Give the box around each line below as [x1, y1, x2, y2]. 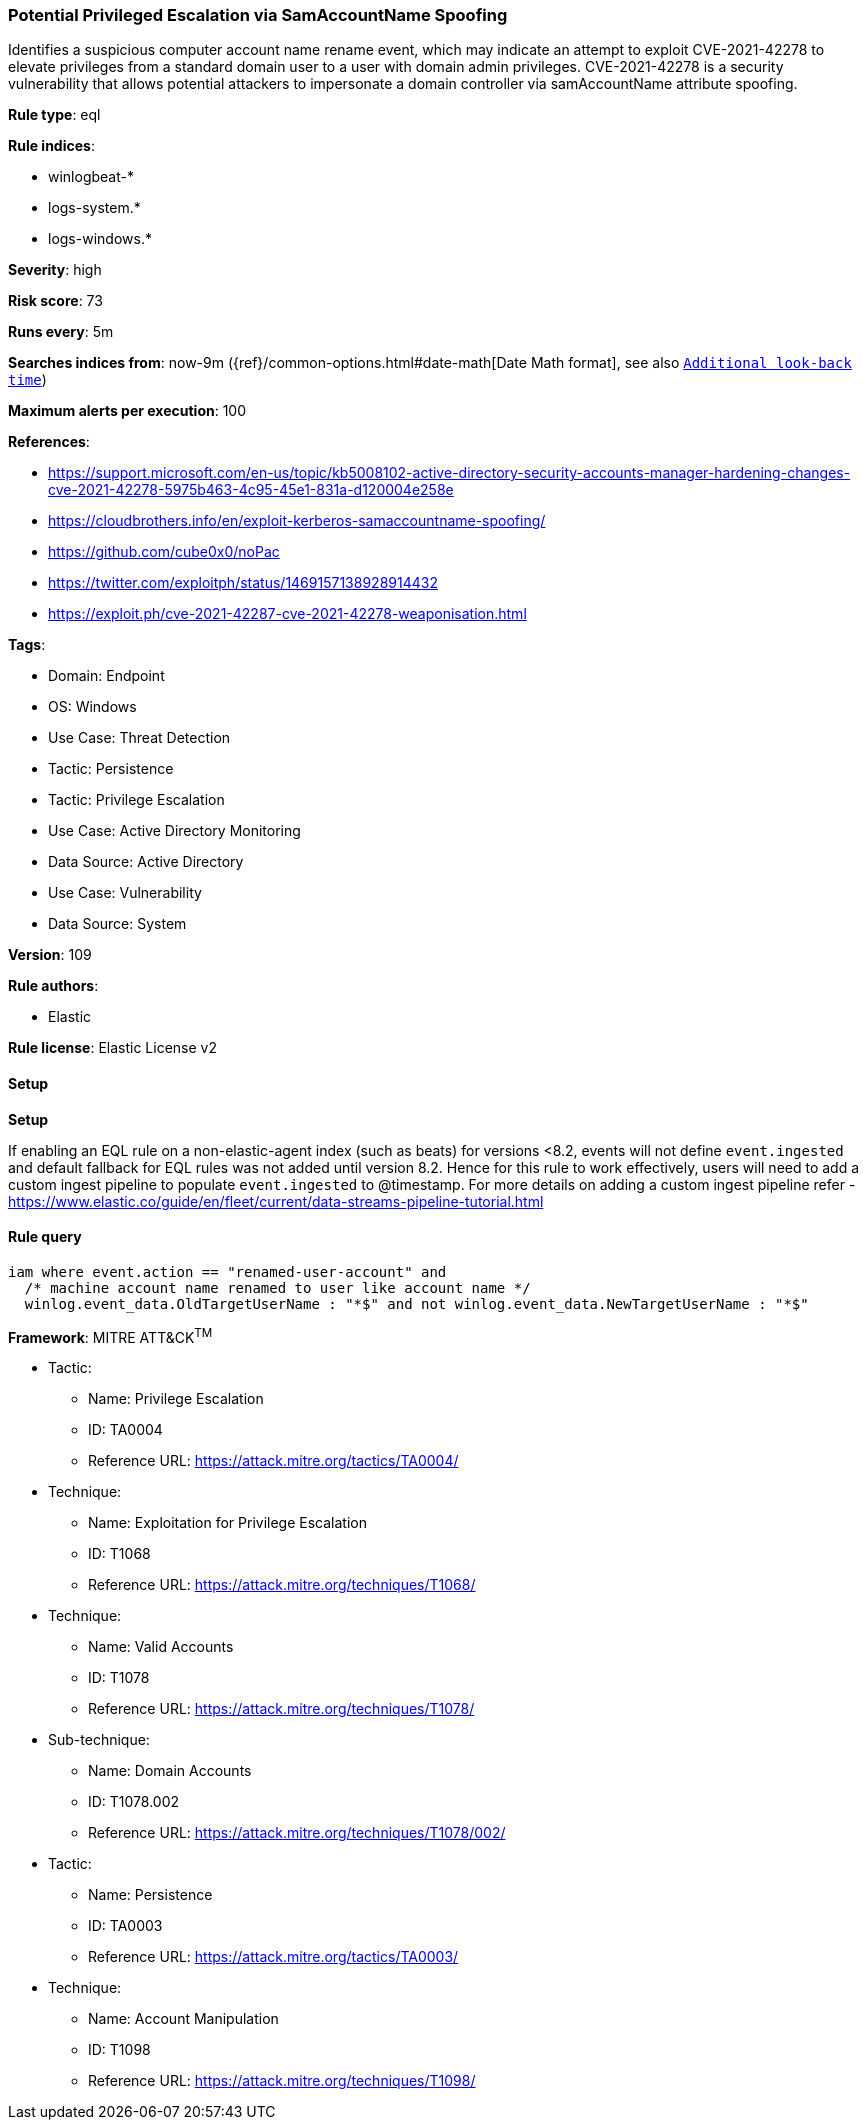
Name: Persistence [88, 1886, 213, 1904]
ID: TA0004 [88, 1421, 163, 1439]
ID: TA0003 [88, 1917, 163, 1935]
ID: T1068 [88, 1545, 151, 1563]
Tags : [8, 636, 46, 654]
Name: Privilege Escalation [88, 1390, 264, 1408]
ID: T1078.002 [88, 1793, 180, 1811]
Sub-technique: [48, 1731, 150, 1749]
